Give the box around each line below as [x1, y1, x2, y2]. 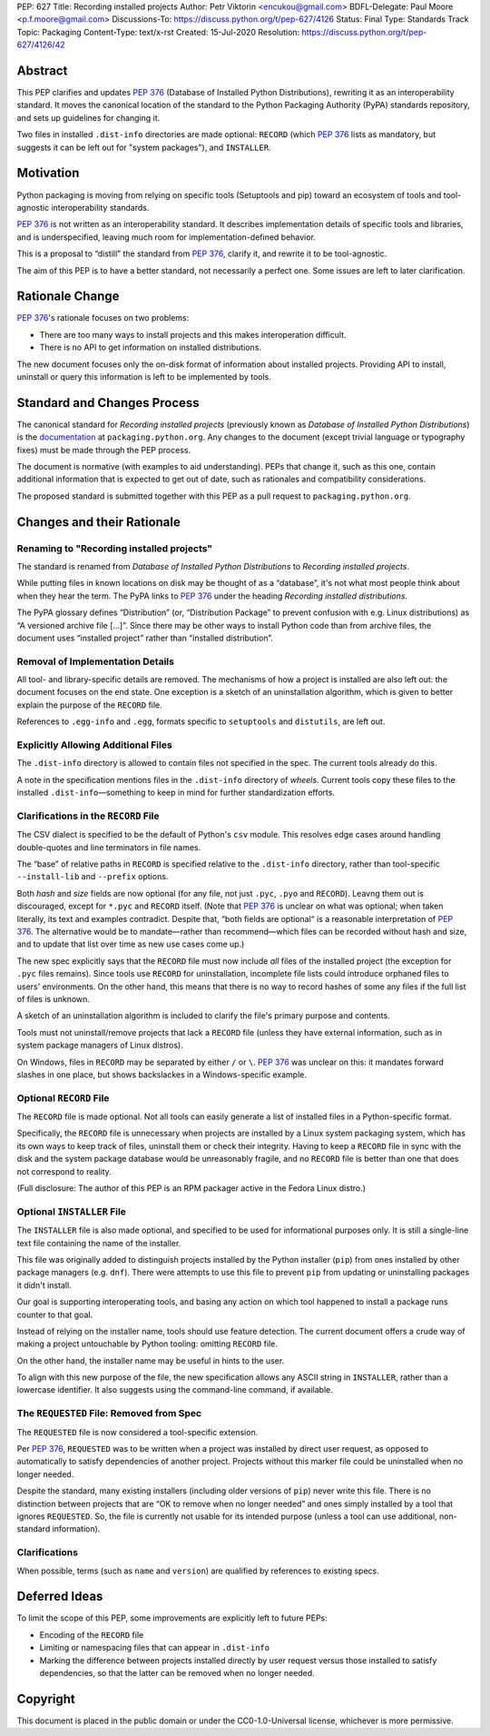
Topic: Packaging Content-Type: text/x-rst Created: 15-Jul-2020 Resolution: [16, 26, 300, 37]
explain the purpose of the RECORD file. [16, 699, 162, 710]
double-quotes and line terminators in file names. [16, 841, 201, 853]
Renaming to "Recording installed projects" [16, 541, 213, 554]
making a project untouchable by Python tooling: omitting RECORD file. [16, 1338, 279, 1349]
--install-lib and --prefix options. [16, 871, 169, 882]
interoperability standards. [51, 202, 150, 213]
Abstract [16, 63, 68, 78]
